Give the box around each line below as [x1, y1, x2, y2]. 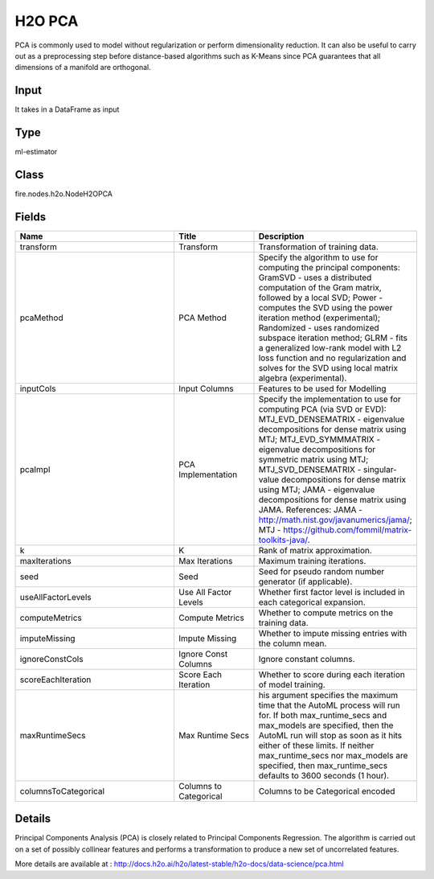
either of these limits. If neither [258, 740, 375, 751]
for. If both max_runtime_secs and [258, 709, 387, 721]
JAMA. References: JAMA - [258, 503, 363, 515]
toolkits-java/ [258, 534, 309, 545]
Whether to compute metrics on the [258, 607, 394, 618]
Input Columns [178, 383, 235, 394]
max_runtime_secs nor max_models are [258, 750, 408, 761]
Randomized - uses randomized [258, 322, 379, 333]
